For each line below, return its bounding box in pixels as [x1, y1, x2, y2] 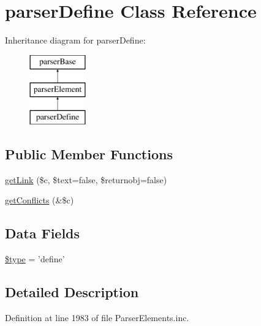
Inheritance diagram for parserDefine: [5, 34, 146, 47]
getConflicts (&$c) [5, 194, 74, 207]
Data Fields [5, 224, 80, 243]
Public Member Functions [5, 145, 173, 164]
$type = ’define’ [5, 252, 65, 265]
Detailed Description [5, 282, 139, 301]
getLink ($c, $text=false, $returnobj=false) [5, 173, 167, 186]
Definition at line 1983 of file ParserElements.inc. [5, 311, 189, 324]
